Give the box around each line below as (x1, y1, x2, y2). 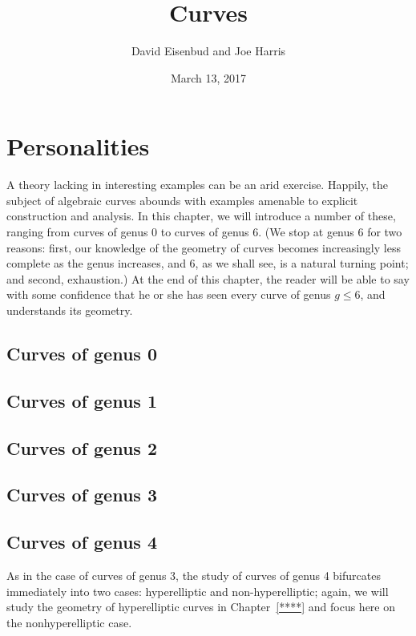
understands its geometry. (6, 302, 133, 318)
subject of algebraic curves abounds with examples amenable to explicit (6, 191, 358, 208)
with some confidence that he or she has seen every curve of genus (6, 286, 331, 303)
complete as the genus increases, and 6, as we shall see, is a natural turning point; (6, 255, 409, 272)
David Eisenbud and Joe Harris (131, 42, 286, 59)
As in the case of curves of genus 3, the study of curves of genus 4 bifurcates (6, 566, 381, 583)
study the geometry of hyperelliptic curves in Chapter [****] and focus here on (6, 598, 396, 615)
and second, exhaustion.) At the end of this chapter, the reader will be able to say (6, 270, 410, 287)
